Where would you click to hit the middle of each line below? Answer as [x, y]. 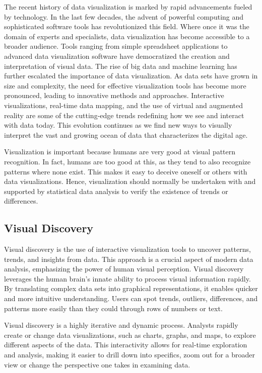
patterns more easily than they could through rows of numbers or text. [113, 308]
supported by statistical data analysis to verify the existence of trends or [116, 191]
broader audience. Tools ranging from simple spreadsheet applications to [116, 46]
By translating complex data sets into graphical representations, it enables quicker [131, 288]
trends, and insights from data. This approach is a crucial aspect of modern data [129, 259]
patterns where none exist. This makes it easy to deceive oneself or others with [126, 171]
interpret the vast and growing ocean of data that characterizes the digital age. [126, 134]
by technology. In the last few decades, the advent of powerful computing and [124, 16]
